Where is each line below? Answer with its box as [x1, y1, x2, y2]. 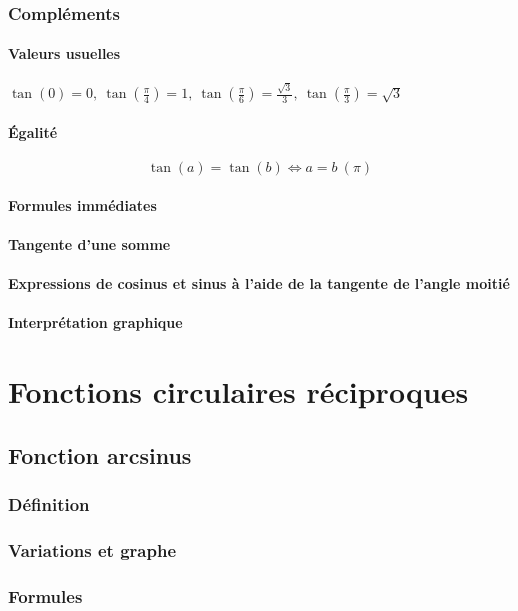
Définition [8, 491, 90, 516]
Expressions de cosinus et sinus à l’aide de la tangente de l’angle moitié [8, 273, 510, 294]
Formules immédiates [8, 194, 157, 215]
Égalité [8, 121, 58, 142]
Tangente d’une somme [8, 233, 171, 254]
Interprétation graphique [8, 312, 183, 333]
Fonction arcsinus [8, 439, 192, 470]
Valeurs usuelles [8, 43, 121, 64]
